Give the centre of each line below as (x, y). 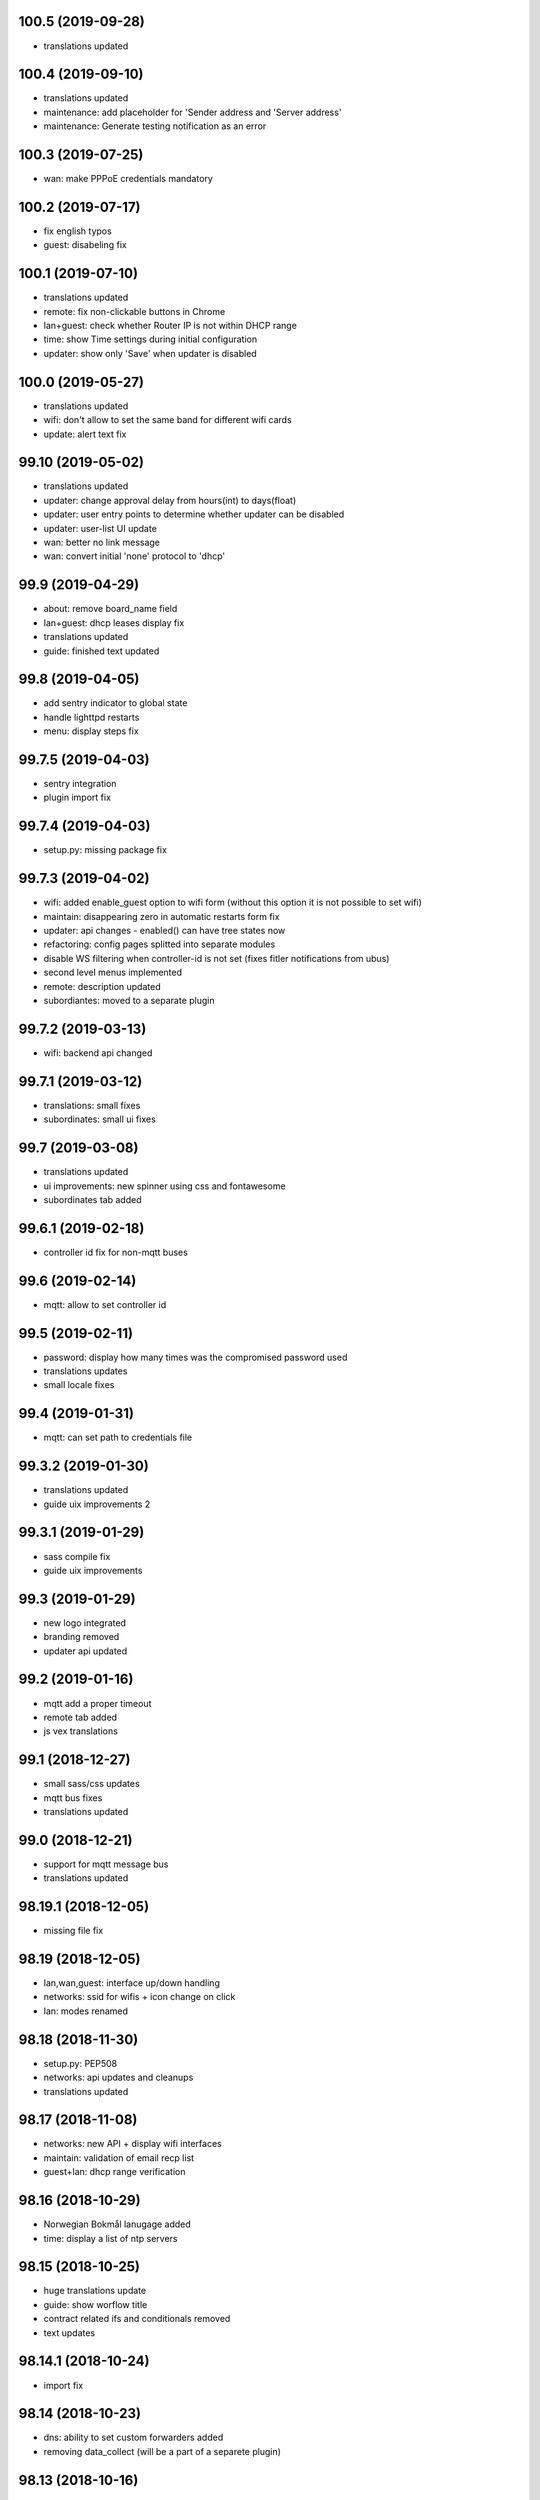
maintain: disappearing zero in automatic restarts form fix (161, 916)
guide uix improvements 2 (97, 1504)
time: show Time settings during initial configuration (150, 339)
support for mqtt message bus (106, 1864)
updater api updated (85, 1651)
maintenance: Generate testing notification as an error (155, 126)
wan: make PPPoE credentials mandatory (128, 179)
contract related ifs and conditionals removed (137, 2319)
